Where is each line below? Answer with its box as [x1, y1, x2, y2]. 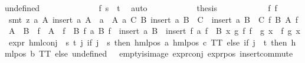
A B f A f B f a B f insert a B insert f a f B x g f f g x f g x [8, 24, 300, 37]
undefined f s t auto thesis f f [5, 2, 277, 13]
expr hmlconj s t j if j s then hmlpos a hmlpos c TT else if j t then [8, 36, 287, 48]
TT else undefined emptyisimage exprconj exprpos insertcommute [39, 47, 293, 60]
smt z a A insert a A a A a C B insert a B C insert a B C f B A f [8, 13, 299, 25]
